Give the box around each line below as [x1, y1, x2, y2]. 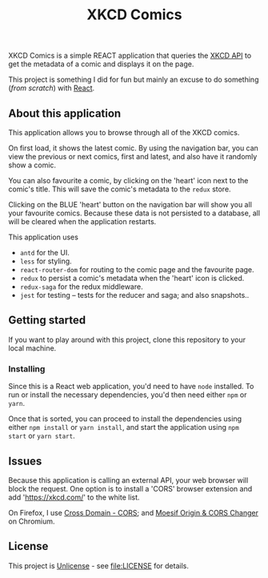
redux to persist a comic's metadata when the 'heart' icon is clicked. [19, 274, 245, 283]
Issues [8, 454, 42, 468]
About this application [8, 106, 122, 120]
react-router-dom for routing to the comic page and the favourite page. [19, 265, 254, 274]
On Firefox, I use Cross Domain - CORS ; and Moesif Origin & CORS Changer [8, 508, 258, 517]
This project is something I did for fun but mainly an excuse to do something [8, 74, 259, 85]
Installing [8, 363, 46, 374]
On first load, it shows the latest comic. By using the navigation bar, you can [8, 143, 258, 153]
